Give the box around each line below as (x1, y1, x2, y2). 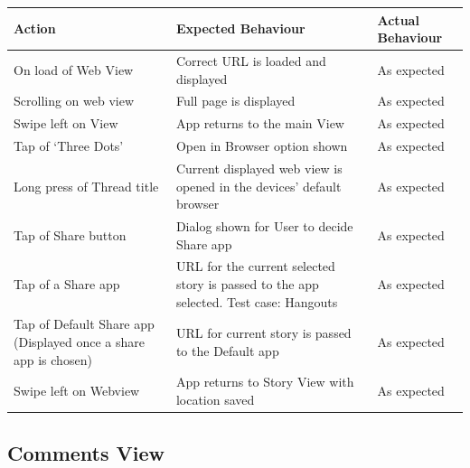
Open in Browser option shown (175, 136, 348, 155)
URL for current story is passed (175, 323, 352, 342)
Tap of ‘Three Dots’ (14, 136, 124, 155)
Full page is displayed (175, 91, 296, 110)
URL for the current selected (175, 257, 335, 276)
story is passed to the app (175, 274, 319, 293)
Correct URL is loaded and (175, 51, 326, 70)
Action (14, 19, 56, 38)
